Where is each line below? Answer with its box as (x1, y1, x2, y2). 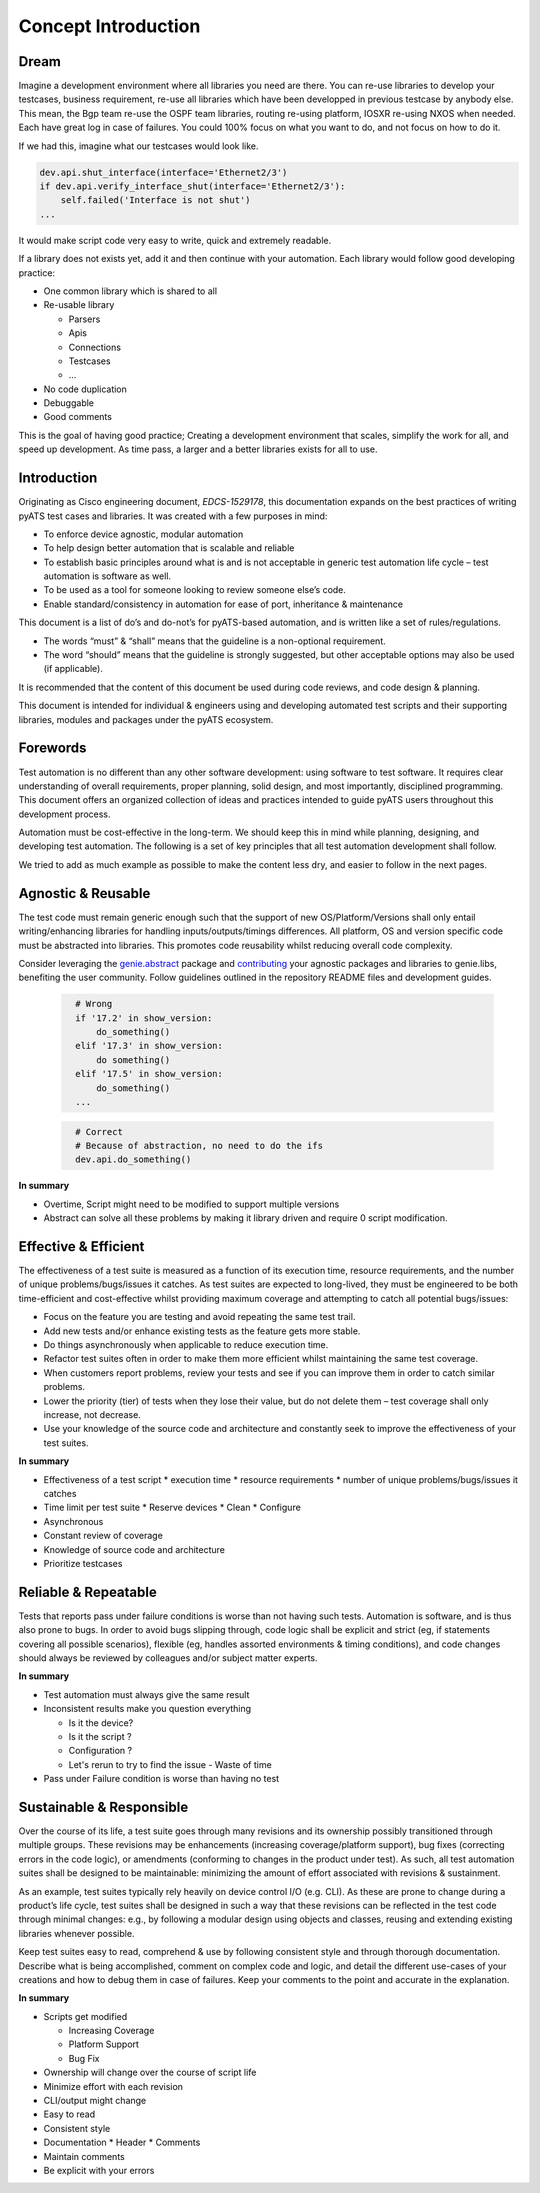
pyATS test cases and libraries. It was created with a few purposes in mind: (18, 510, 328, 522)
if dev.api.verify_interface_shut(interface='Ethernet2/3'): (39, 181, 346, 192)
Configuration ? (68, 1745, 133, 1757)
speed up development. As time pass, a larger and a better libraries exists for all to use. (18, 443, 379, 455)
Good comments (43, 411, 112, 423)
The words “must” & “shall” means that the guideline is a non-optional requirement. (43, 635, 386, 647)
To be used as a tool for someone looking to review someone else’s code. (43, 584, 347, 596)
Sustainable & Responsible (18, 1798, 189, 1815)
